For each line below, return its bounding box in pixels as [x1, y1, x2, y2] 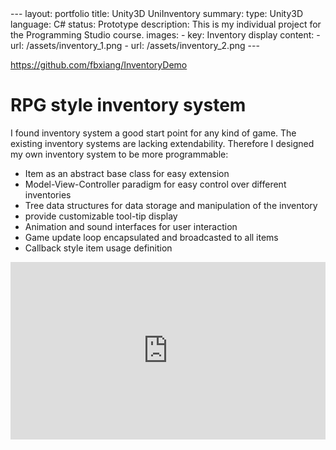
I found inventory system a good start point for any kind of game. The [10, 127, 297, 139]
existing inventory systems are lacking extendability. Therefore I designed [10, 137, 315, 149]
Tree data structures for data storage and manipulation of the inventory [24, 199, 318, 211]
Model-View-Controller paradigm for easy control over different [24, 178, 287, 190]
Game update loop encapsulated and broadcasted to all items [24, 231, 279, 243]
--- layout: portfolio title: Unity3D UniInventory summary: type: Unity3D [10, 8, 304, 19]
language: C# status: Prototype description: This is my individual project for [10, 18, 322, 30]
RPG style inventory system [10, 94, 247, 117]
